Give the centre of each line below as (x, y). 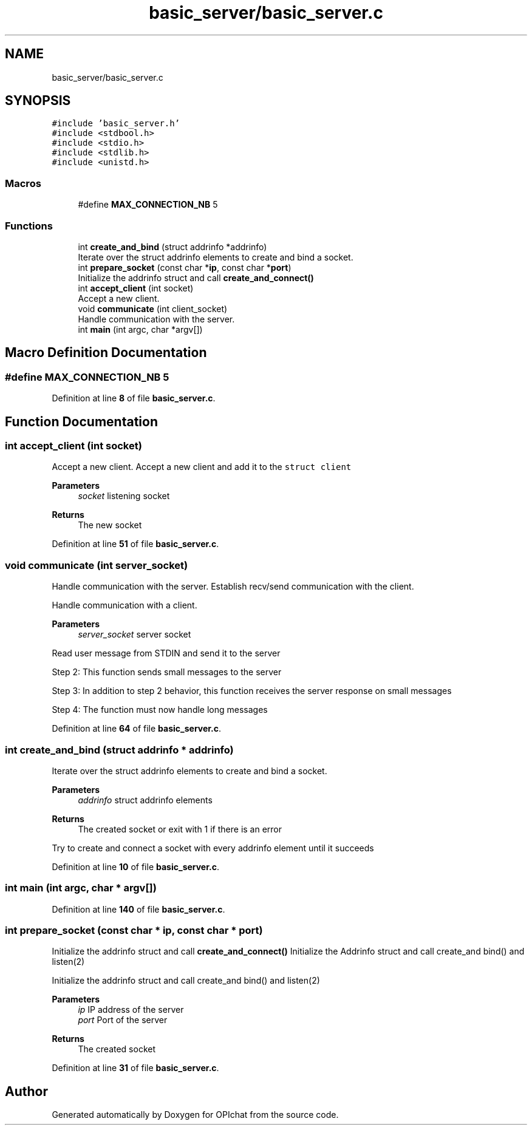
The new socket (110, 525)
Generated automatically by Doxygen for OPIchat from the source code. (195, 1115)
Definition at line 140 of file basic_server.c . (138, 909)
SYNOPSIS (38, 101)
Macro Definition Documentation (106, 353)
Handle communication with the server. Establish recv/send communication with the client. (233, 587)
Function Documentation (81, 421)
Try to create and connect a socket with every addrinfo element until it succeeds (213, 848)
